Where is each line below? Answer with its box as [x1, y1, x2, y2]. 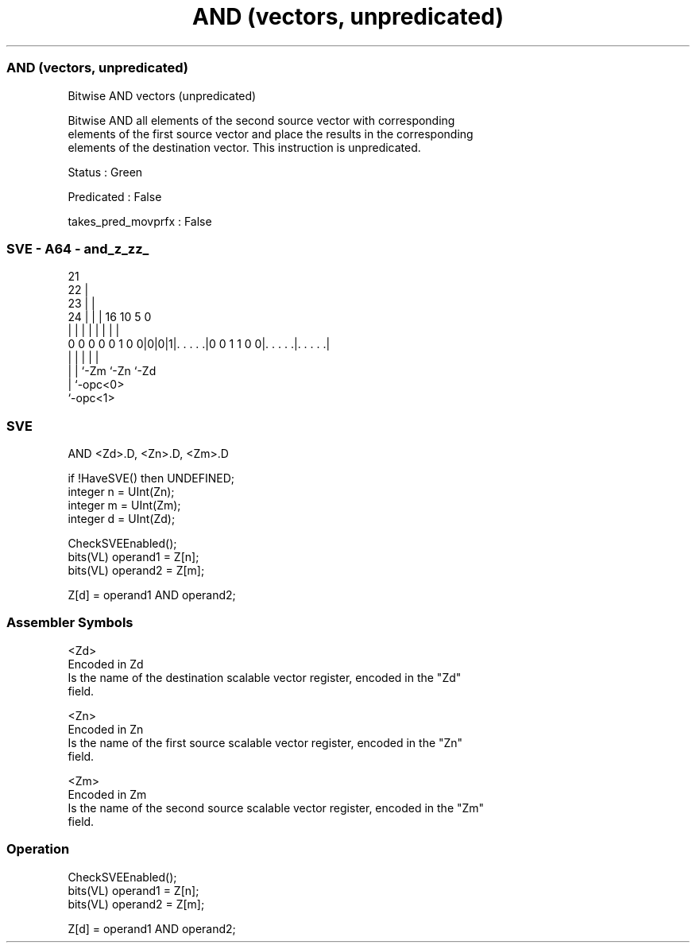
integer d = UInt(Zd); [68, 512, 176, 525]
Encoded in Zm [68, 787, 147, 801]
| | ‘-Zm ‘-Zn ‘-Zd [68, 364, 157, 378]
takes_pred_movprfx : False [68, 214, 212, 228]
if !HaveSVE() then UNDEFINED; [68, 471, 234, 485]
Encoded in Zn [68, 722, 144, 736]
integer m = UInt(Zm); [68, 498, 181, 512]
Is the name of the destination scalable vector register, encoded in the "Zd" [68, 670, 462, 684]
